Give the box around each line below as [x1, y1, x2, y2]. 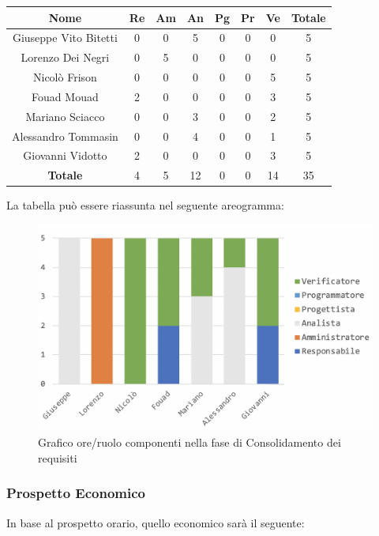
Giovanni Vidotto [23, 147, 107, 164]
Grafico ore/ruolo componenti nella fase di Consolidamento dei [38, 434, 341, 451]
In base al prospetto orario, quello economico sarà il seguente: [6, 514, 305, 530]
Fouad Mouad [32, 88, 99, 104]
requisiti [38, 449, 77, 466]
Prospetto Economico [6, 483, 145, 503]
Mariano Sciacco [25, 108, 105, 124]
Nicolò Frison [33, 69, 97, 85]
